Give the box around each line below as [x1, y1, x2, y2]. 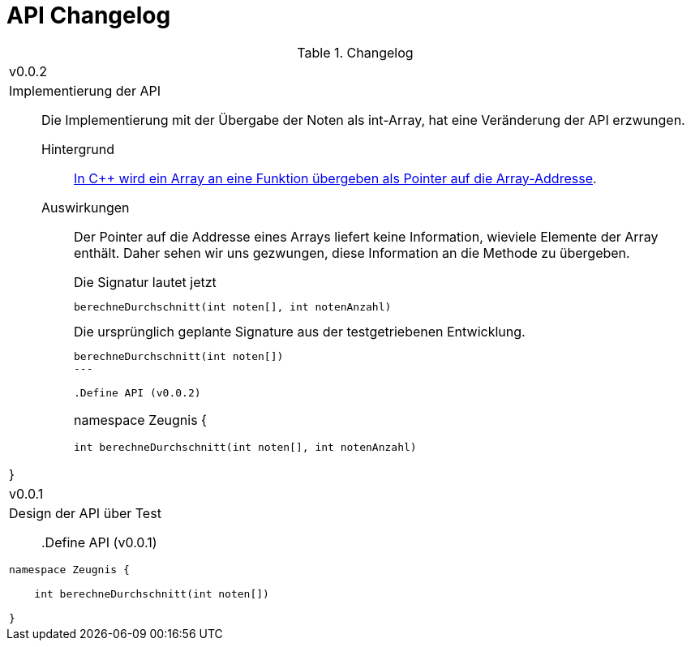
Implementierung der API [9, 82, 161, 99]
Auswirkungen [41, 199, 130, 216]
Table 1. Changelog [297, 44, 414, 61]
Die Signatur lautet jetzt [74, 273, 217, 290]
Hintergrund [41, 140, 114, 157]
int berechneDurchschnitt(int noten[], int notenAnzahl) [74, 440, 417, 453]
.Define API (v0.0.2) [74, 386, 201, 399]
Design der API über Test [9, 504, 161, 521]
